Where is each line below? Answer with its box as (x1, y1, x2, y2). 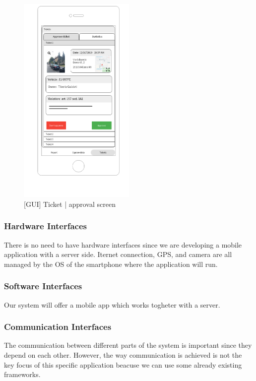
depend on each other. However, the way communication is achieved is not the (4, 350, 242, 360)
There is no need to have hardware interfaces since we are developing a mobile (4, 239, 242, 250)
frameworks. (4, 369, 41, 380)
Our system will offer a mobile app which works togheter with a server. (4, 299, 220, 310)
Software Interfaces (4, 280, 82, 292)
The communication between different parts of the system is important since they (4, 340, 252, 350)
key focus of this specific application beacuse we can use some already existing (4, 359, 242, 370)
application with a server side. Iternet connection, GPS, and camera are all (4, 249, 232, 259)
